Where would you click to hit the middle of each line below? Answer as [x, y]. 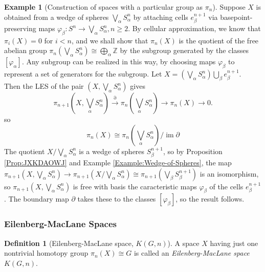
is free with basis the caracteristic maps [135, 186]
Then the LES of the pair [44, 86]
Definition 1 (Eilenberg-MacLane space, [69, 243]
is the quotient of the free [219, 40]
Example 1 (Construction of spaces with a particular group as [104, 7]
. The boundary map [37, 199]
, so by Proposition [193, 151]
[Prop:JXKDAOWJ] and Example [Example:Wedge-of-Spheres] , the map [118, 163]
